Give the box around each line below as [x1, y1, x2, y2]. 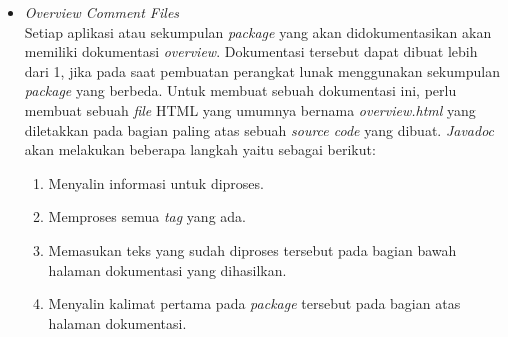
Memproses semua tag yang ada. [48, 206, 246, 227]
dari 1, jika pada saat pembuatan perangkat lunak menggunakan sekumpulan [24, 60, 500, 81]
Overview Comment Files [24, 2, 180, 22]
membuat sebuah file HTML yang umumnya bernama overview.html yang [24, 99, 476, 120]
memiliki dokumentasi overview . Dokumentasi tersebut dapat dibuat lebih [24, 41, 478, 62]
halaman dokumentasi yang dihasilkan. [48, 259, 287, 280]
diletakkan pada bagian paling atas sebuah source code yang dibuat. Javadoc [24, 119, 495, 140]
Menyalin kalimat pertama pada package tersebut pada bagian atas [48, 293, 461, 314]
